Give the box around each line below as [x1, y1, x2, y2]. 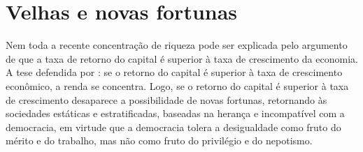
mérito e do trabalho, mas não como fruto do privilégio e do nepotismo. [6, 133, 313, 148]
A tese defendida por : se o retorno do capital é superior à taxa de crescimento [6, 65, 343, 79]
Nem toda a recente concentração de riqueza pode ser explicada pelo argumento [6, 38, 348, 52]
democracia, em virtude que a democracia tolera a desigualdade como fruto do [6, 119, 341, 134]
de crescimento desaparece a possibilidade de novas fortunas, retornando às [6, 92, 327, 107]
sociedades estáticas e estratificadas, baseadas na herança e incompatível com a [6, 106, 345, 121]
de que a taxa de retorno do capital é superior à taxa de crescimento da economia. [6, 51, 358, 66]
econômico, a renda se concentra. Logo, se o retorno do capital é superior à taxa [6, 78, 349, 93]
